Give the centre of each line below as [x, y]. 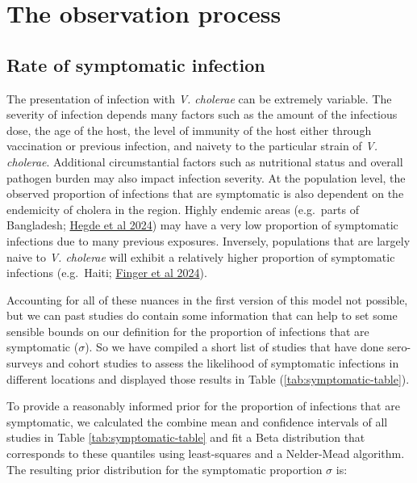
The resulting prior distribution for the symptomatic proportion [165, 469]
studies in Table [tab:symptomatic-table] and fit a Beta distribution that [186, 437]
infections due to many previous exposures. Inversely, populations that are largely [208, 240]
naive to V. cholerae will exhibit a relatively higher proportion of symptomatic [201, 256]
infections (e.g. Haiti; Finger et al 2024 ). [107, 273]
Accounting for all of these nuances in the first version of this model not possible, [207, 299]
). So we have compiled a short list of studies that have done [234, 347]
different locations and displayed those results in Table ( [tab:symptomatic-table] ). [208, 378]
